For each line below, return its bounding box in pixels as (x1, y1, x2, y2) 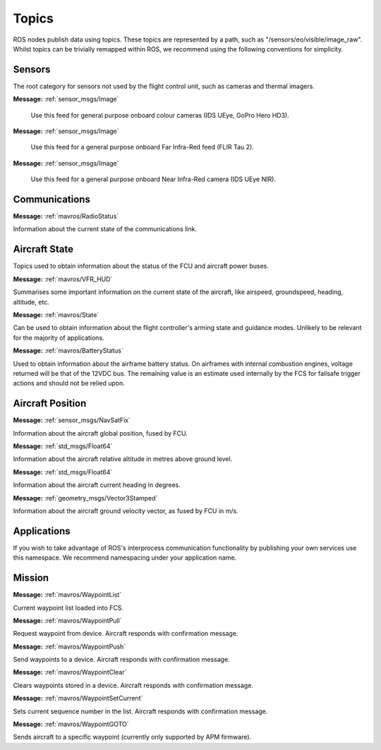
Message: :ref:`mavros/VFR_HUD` (13, 275, 113, 283)
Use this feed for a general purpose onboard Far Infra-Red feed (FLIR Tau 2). (30, 143, 254, 152)
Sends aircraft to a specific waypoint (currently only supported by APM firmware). (13, 733, 252, 742)
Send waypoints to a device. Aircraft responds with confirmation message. (13, 656, 230, 664)
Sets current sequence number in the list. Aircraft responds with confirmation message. (13, 707, 268, 715)
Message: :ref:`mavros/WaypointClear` (13, 668, 127, 677)
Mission (13, 572, 49, 584)
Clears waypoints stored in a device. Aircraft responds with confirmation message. (13, 681, 254, 689)
